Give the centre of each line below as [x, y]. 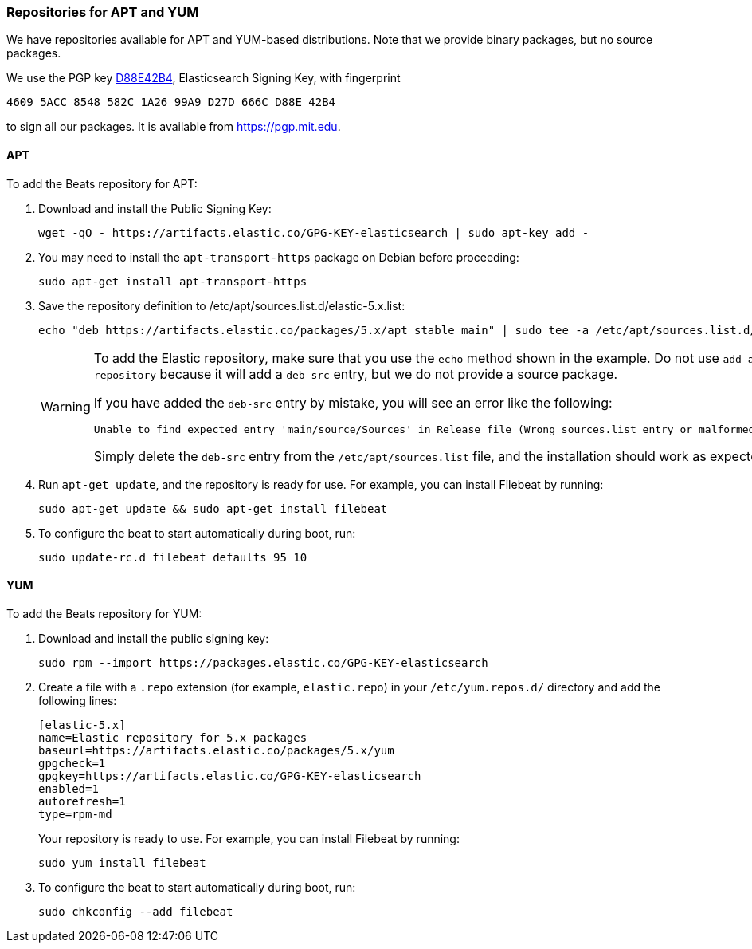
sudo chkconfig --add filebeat [136, 911]
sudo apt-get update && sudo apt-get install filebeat [213, 508]
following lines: [78, 700]
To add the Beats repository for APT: [102, 183]
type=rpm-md [75, 814]
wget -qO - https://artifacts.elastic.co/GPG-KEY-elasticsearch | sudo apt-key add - [314, 232]
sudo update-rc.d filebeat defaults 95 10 [173, 557]
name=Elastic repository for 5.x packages [173, 737]
